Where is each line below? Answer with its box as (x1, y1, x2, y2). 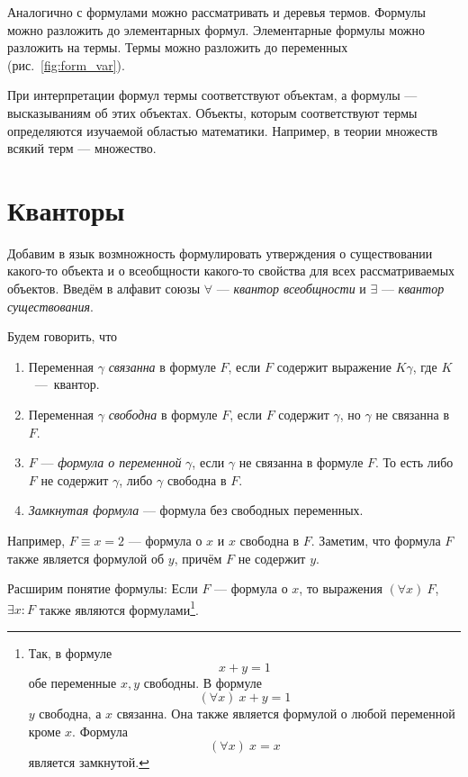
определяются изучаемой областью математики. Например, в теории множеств (7, 121, 438, 140)
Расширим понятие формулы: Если (7, 579, 198, 598)
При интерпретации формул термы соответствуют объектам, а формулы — (7, 86, 418, 104)
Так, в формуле (28, 644, 112, 663)
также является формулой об (7, 548, 165, 567)
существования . (7, 296, 94, 315)
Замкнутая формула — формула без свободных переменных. (28, 501, 364, 520)
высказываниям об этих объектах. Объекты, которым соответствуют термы (7, 103, 418, 122)
